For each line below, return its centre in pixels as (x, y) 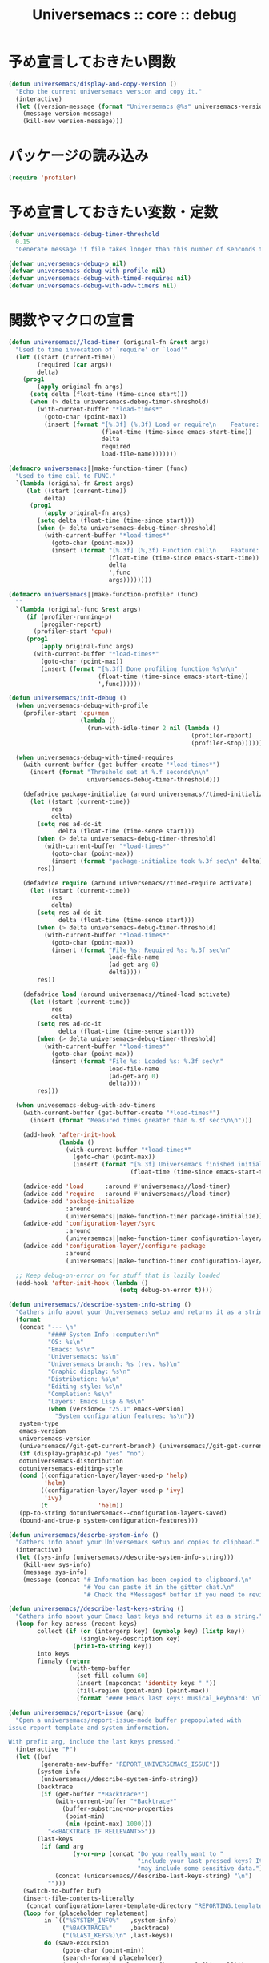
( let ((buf (34, 1757)
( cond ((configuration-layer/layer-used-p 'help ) (103, 1476)
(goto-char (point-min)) (104, 1950)
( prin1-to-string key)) (112, 1646)
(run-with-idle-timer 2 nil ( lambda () (153, 728)
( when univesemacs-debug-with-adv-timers (86, 1106)
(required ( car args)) (75, 365)
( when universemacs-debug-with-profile (82, 706)
